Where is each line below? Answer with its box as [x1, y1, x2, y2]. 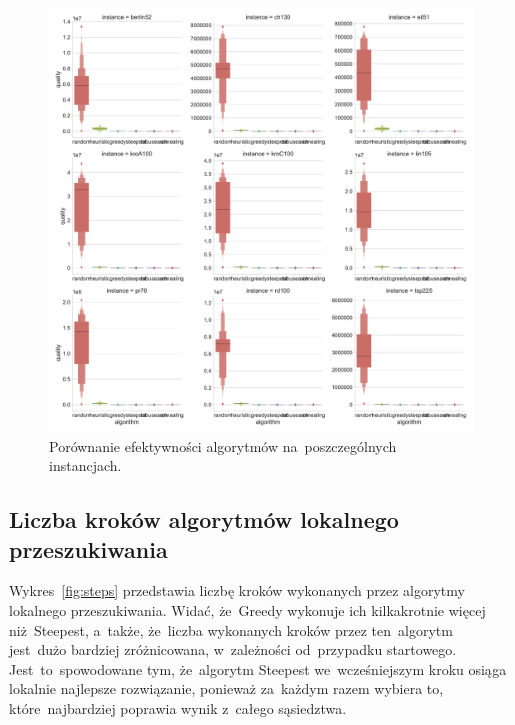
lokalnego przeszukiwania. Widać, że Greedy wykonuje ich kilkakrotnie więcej [9, 599, 486, 620]
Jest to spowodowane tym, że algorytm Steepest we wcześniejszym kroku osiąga [9, 658, 507, 679]
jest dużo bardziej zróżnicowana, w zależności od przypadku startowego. [9, 639, 457, 660]
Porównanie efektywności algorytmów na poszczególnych [49, 435, 397, 456]
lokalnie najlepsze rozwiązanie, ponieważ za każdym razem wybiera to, [9, 678, 444, 699]
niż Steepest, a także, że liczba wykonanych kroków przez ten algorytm [9, 619, 453, 640]
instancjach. [49, 455, 122, 476]
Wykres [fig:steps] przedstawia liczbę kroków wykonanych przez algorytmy [9, 580, 465, 601]
